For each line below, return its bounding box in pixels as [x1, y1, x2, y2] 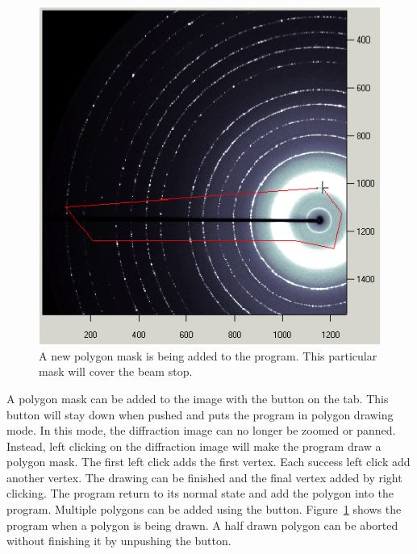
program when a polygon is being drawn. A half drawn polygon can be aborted [6, 516, 398, 533]
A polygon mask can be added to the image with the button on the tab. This [6, 389, 389, 406]
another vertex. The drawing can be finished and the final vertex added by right [6, 469, 402, 485]
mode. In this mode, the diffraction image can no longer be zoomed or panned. [6, 422, 396, 439]
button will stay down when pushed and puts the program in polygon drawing [6, 406, 394, 423]
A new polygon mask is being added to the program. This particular [39, 347, 377, 364]
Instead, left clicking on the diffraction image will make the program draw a [6, 437, 382, 454]
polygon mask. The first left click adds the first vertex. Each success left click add [6, 453, 411, 470]
